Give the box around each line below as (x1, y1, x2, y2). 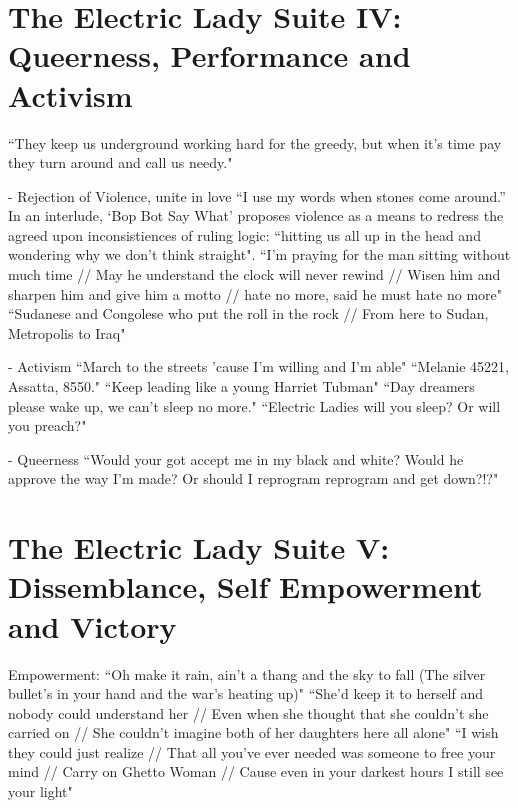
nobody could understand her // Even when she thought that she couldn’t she (8, 702, 489, 723)
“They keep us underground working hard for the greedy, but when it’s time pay (8, 132, 502, 153)
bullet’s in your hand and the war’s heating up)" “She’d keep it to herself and (8, 683, 484, 704)
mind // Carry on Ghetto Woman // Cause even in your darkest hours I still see (8, 761, 504, 782)
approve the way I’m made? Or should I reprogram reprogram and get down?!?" (8, 468, 499, 489)
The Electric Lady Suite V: (8, 527, 390, 568)
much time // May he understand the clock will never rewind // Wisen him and (8, 264, 501, 285)
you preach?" (8, 415, 87, 436)
